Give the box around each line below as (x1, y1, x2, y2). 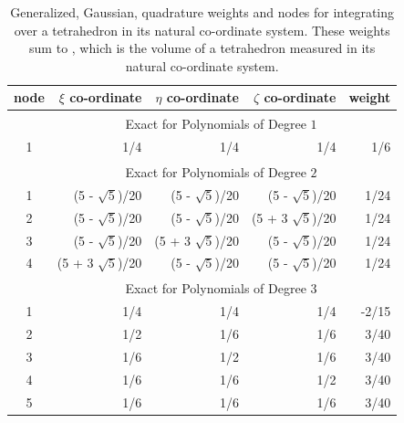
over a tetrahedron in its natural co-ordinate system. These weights (14, 20, 390, 39)
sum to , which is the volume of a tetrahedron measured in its (29, 38, 376, 58)
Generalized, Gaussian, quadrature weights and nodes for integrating (10, 3, 395, 21)
